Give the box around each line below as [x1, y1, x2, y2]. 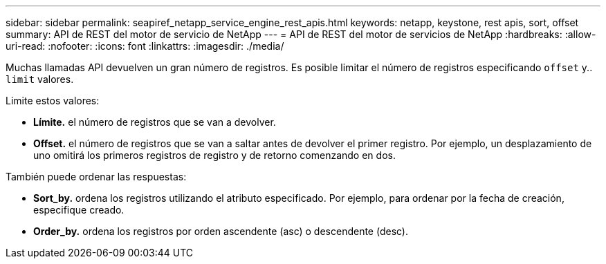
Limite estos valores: [6, 95, 100, 106]
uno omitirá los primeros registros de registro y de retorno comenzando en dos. [33, 149, 396, 161]
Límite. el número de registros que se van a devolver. [33, 116, 276, 128]
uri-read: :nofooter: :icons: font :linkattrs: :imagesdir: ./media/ [6, 40, 284, 52]
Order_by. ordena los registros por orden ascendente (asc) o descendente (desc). [33, 225, 409, 237]
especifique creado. [33, 204, 125, 216]
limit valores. [6, 73, 74, 85]
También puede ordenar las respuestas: [6, 171, 187, 182]
